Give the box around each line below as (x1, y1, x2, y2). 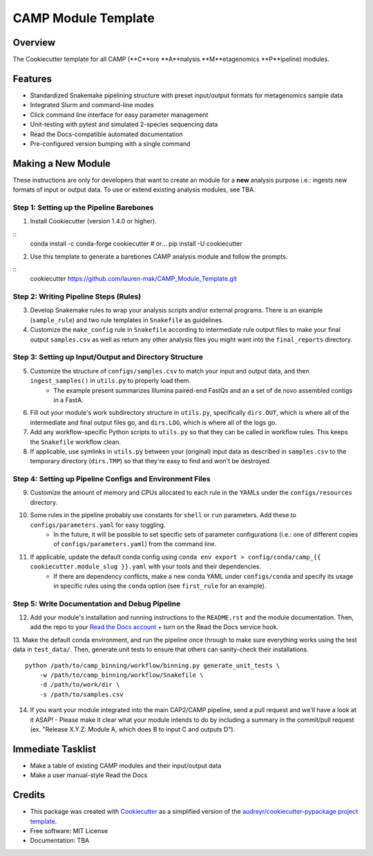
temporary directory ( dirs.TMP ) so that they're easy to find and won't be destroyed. (30, 457, 271, 465)
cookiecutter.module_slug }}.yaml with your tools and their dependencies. (30, 562, 262, 570)
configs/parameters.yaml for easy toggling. (30, 521, 166, 529)
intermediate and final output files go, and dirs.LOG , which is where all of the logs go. (30, 418, 278, 427)
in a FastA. (53, 396, 84, 404)
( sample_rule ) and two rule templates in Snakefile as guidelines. (30, 315, 224, 324)
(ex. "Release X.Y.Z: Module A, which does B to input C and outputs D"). (30, 725, 236, 733)
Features (12, 73, 52, 84)
